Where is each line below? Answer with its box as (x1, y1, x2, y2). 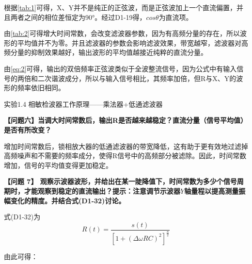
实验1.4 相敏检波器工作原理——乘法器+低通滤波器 (4, 99, 163, 109)
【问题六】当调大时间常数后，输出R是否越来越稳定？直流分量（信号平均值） (4, 115, 248, 125)
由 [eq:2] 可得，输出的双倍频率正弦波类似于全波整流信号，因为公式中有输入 (4, 63, 237, 73)
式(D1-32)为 (4, 212, 41, 222)
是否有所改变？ (4, 124, 51, 134)
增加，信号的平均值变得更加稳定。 (4, 160, 112, 170)
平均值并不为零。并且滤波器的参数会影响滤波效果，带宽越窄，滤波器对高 (17, 37, 248, 48)
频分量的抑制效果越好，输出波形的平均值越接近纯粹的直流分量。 (4, 47, 207, 57)
